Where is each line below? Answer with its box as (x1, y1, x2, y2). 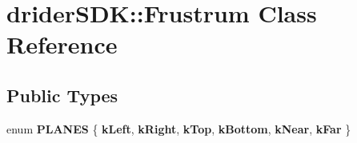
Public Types (6, 82, 118, 107)
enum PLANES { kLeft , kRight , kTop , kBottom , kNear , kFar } (6, 120, 351, 137)
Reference (6, 28, 118, 61)
